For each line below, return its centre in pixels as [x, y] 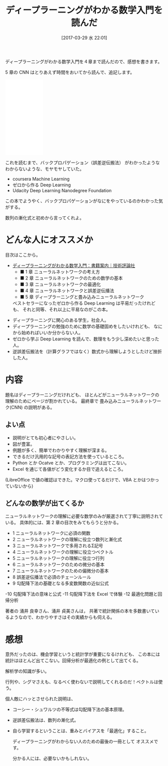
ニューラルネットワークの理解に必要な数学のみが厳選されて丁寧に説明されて [84, 516]
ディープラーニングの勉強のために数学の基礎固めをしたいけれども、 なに [88, 326]
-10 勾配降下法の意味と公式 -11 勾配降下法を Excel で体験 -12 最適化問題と [81, 594]
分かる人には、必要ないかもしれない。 [52, 758]
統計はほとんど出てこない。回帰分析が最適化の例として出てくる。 [73, 661]
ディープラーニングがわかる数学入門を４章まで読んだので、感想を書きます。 [84, 61]
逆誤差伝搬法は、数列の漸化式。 [45, 720]
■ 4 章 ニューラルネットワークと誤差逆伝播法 [67, 290]
